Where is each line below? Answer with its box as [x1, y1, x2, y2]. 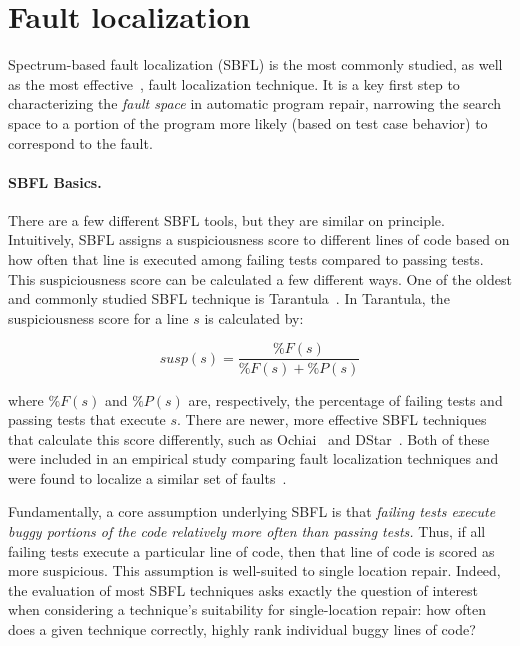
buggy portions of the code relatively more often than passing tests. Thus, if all [8, 521, 486, 542]
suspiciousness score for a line [8, 307, 189, 328]
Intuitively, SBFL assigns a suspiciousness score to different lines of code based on [8, 229, 510, 250]
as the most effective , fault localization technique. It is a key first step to [8, 73, 460, 94]
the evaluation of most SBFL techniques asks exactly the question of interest [8, 579, 479, 600]
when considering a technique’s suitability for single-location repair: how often [8, 599, 487, 620]
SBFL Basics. [8, 171, 102, 192]
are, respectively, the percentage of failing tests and [188, 389, 503, 410]
